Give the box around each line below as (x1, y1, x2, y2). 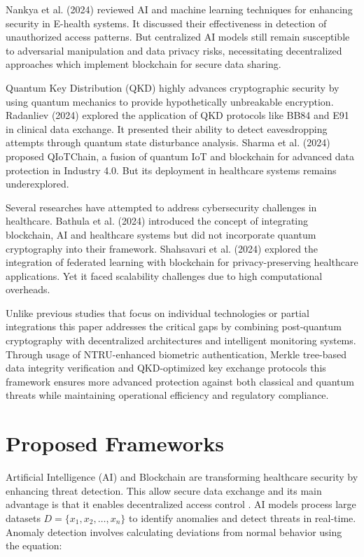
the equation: (6, 538, 62, 553)
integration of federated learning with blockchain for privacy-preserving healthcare (6, 255, 358, 269)
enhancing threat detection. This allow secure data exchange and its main (6, 483, 322, 498)
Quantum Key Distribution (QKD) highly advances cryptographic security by (6, 80, 339, 94)
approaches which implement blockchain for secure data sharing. (6, 57, 281, 71)
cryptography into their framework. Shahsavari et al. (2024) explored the (6, 241, 318, 255)
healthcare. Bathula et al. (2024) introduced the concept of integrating (6, 213, 309, 228)
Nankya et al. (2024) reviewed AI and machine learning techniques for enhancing (6, 2, 353, 16)
